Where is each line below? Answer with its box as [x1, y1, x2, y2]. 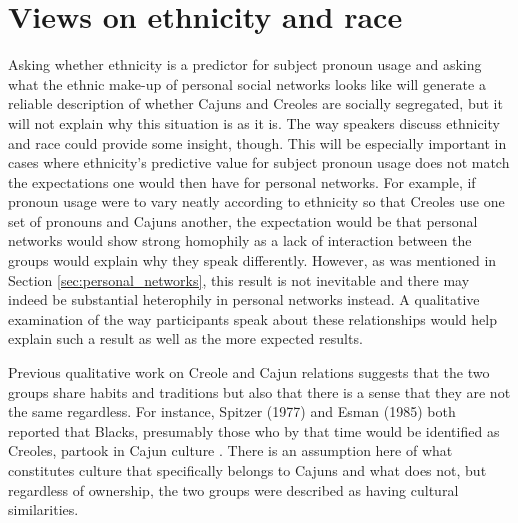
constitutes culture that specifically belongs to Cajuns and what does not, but [8, 460, 487, 480]
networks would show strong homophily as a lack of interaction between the [8, 230, 472, 251]
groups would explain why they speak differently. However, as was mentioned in [8, 250, 497, 271]
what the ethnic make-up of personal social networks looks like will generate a [8, 73, 486, 94]
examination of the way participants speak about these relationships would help [8, 308, 497, 329]
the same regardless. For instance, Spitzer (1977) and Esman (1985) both [8, 401, 456, 422]
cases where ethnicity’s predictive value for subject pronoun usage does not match [8, 152, 510, 173]
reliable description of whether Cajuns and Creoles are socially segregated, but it [8, 93, 503, 114]
